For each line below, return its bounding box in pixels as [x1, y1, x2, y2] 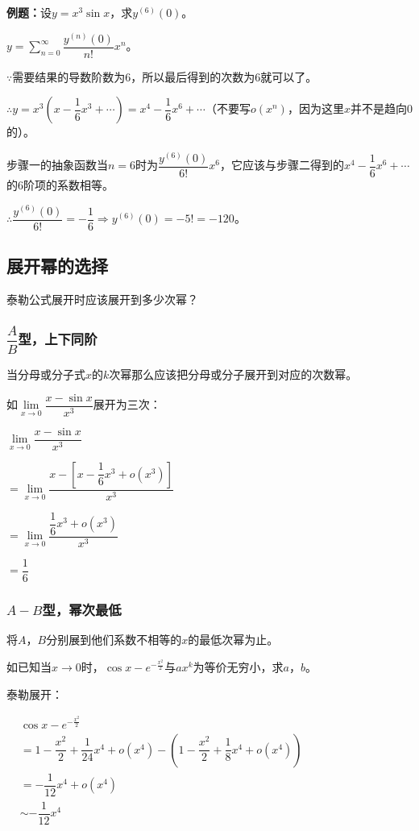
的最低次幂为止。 [188, 631, 279, 648]
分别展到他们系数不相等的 [46, 631, 182, 648]
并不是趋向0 [350, 100, 413, 117]
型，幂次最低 [42, 599, 122, 619]
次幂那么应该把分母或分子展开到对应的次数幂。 [109, 366, 358, 382]
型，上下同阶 [18, 329, 97, 349]
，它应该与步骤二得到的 [219, 156, 344, 173]
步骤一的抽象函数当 [6, 156, 108, 173]
